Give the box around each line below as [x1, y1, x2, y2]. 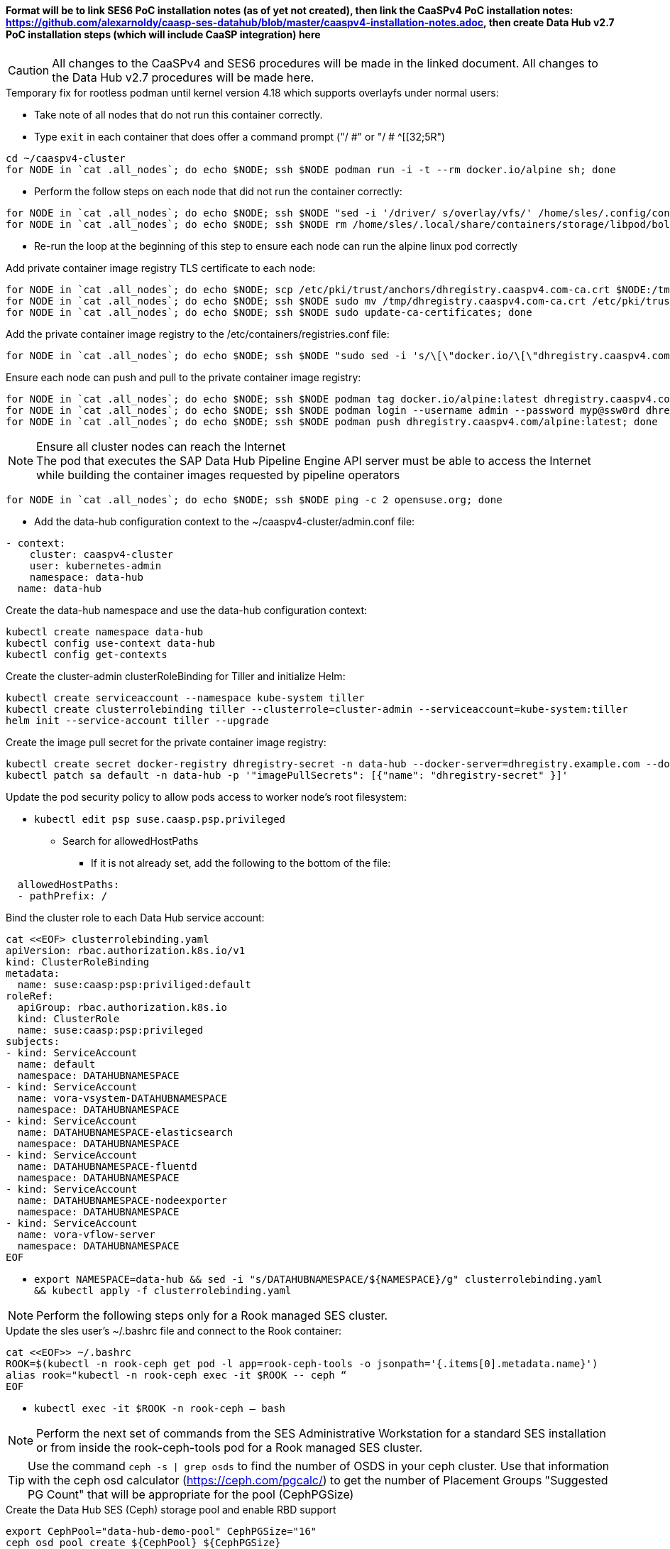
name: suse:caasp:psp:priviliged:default [17, 978, 251, 990]
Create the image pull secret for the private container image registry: [6, 735, 326, 748]
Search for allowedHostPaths [62, 834, 199, 847]
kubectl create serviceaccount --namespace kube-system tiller [6, 691, 365, 704]
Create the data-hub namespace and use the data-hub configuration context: [6, 603, 368, 616]
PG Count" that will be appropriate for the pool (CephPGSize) [28, 1487, 354, 1501]
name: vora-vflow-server [17, 1228, 155, 1240]
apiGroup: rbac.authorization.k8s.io [17, 1001, 227, 1013]
